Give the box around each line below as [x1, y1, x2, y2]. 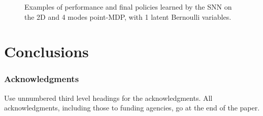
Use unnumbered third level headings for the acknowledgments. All [4, 92, 213, 103]
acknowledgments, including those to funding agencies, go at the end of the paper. [4, 102, 260, 113]
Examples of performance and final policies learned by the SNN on [24, 2, 232, 12]
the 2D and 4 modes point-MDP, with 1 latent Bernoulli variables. [24, 11, 232, 22]
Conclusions [4, 41, 89, 62]
